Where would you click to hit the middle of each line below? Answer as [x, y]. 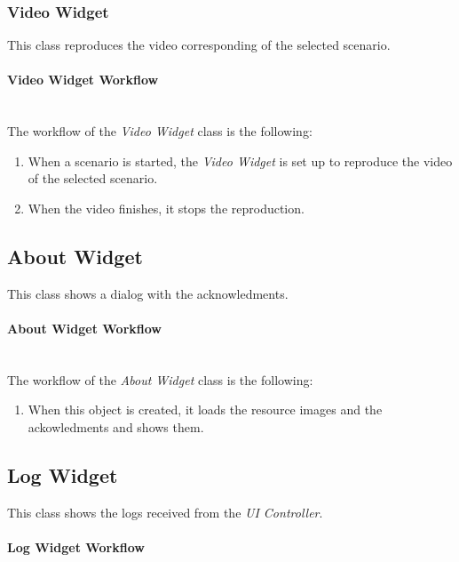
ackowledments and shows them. [116, 426]
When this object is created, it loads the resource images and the [205, 409]
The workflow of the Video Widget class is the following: [160, 131]
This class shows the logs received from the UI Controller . [165, 512]
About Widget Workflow [84, 328]
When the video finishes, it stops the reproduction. [166, 208]
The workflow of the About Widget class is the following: [160, 379]
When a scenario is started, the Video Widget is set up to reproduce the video [240, 161]
